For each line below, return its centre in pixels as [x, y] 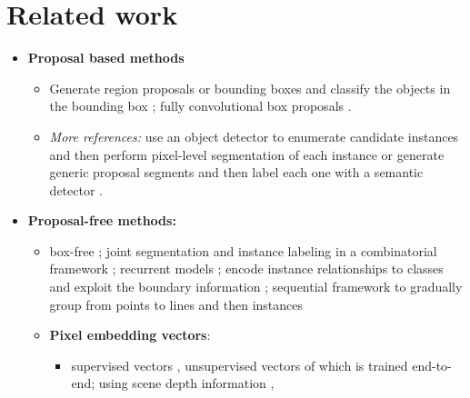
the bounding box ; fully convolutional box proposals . [200, 106]
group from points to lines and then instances [176, 304]
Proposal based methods [106, 58]
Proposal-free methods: [102, 220]
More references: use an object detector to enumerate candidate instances [254, 136]
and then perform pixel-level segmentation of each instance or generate [247, 154]
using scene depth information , [186, 383]
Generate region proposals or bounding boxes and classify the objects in [250, 88]
